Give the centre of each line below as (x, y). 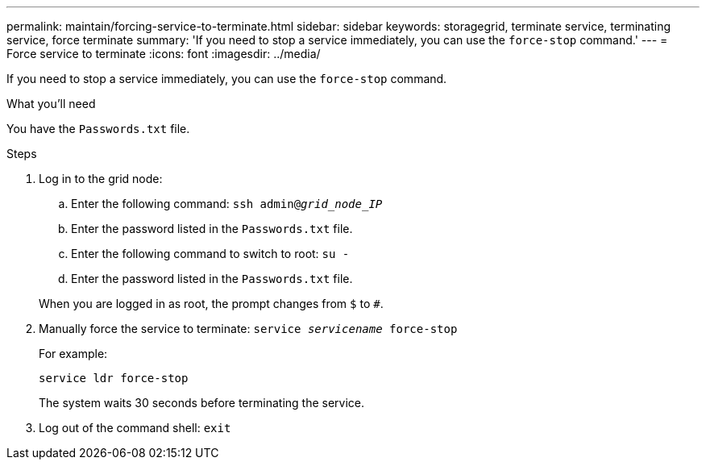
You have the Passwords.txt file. (98, 129)
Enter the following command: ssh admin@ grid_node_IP (227, 204)
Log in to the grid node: (101, 179)
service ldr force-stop (114, 378)
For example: (73, 354)
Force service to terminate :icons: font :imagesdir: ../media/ (164, 54)
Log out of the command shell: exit (135, 428)
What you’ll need (51, 104)
